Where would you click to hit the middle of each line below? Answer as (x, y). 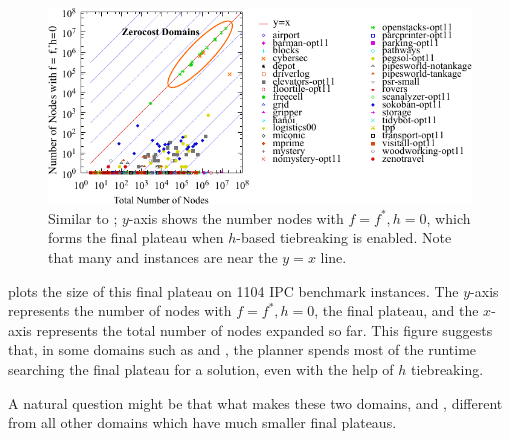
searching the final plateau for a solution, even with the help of (201, 369)
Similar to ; (83, 217)
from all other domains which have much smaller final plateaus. (202, 422)
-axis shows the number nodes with (236, 217)
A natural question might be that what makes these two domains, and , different (255, 402)
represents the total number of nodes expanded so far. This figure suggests (264, 329)
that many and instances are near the (163, 257)
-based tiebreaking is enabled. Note (344, 237)
